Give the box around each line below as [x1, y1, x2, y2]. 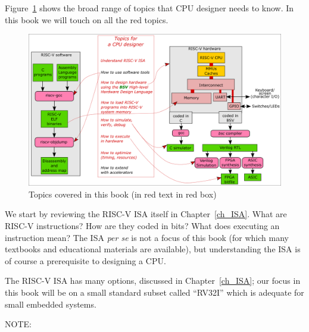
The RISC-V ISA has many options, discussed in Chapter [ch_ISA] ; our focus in [5, 274, 301, 287]
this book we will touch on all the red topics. [5, 13, 168, 26]
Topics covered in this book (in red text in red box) [29, 187, 217, 200]
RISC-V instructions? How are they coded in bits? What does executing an [5, 220, 280, 232]
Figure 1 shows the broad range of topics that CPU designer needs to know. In [5, 2, 294, 14]
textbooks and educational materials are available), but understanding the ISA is [5, 243, 301, 255]
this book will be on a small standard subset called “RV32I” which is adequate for [5, 286, 304, 298]
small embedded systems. [5, 297, 96, 310]
